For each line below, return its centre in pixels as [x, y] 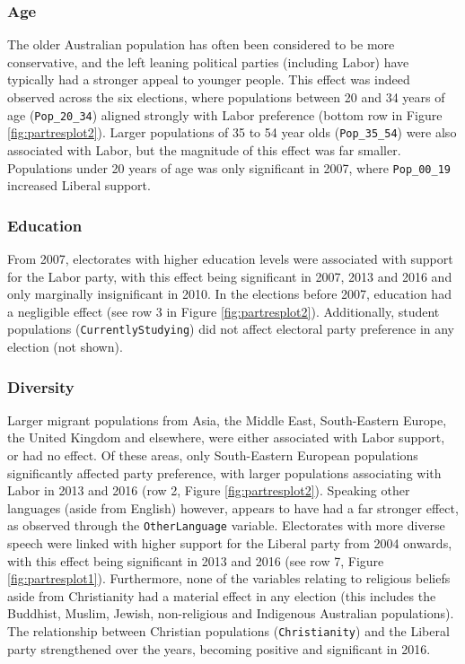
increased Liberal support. [79, 185]
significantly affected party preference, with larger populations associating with [224, 472]
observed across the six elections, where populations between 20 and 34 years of [226, 97]
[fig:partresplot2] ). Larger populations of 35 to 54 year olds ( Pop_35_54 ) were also [232, 132]
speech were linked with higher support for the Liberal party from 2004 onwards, [230, 543]
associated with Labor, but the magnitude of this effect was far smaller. [204, 149]
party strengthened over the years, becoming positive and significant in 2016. [219, 648]
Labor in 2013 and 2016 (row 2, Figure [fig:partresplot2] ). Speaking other [209, 490]
